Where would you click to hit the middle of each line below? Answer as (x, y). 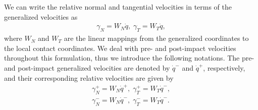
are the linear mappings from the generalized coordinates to (156, 38)
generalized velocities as (41, 16)
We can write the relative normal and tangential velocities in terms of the (118, 7)
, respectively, (224, 68)
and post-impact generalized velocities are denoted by (87, 68)
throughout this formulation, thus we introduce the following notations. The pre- (129, 58)
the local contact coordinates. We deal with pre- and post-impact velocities (120, 48)
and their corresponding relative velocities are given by (89, 77)
